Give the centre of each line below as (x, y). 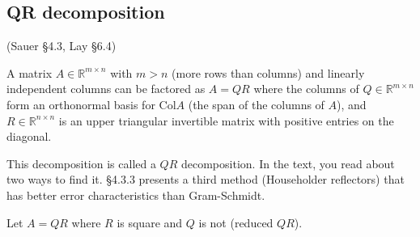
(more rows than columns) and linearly (268, 72)
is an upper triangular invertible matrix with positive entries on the (226, 120)
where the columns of (306, 89)
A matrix (30, 72)
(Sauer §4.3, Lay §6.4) (62, 46)
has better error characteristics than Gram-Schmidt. (136, 195)
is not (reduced (236, 222)
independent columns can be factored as (106, 89)
